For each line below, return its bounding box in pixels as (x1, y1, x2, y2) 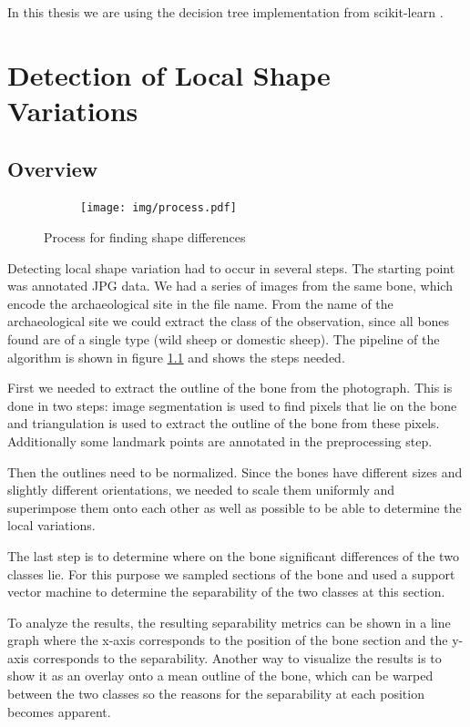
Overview (7, 154, 98, 182)
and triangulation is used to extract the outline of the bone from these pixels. (7, 414, 440, 433)
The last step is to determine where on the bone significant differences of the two (7, 546, 459, 565)
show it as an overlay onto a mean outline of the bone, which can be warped (7, 666, 434, 685)
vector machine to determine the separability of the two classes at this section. (7, 582, 445, 601)
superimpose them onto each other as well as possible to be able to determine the (7, 497, 462, 517)
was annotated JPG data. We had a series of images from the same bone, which (7, 276, 453, 295)
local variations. (7, 516, 96, 535)
